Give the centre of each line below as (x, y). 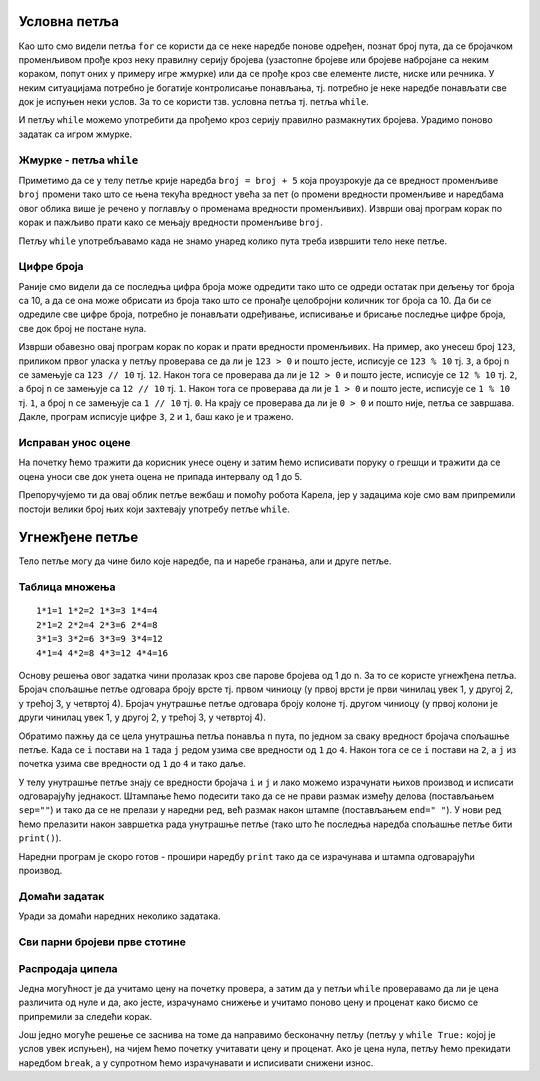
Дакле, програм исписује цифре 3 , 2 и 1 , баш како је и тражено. (156, 417)
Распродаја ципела (68, 968)
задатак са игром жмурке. (75, 134)
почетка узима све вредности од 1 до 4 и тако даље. (132, 764)
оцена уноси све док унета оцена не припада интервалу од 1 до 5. (160, 476)
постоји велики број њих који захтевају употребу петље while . (154, 509)
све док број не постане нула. (82, 328)
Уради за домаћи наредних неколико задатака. (119, 916)
